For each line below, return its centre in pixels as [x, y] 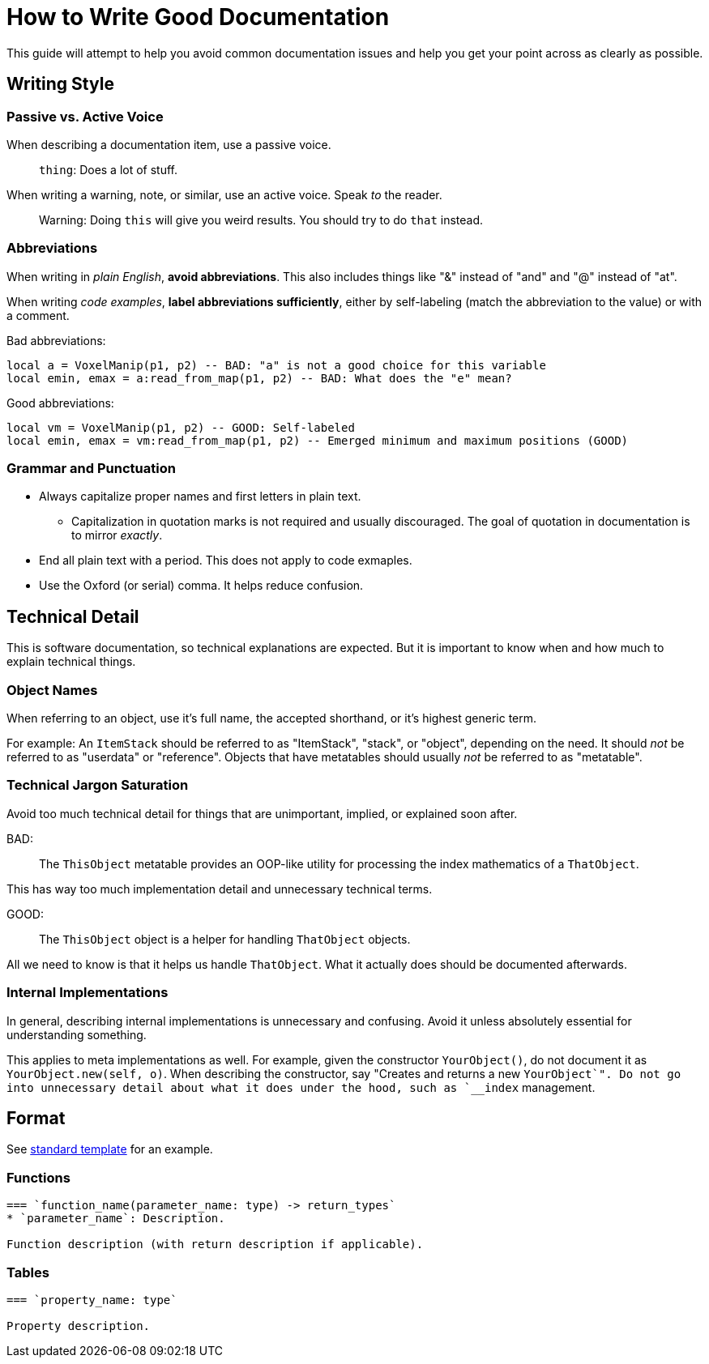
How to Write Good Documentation [198, 17]
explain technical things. [71, 662]
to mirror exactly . [117, 535]
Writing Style [60, 84]
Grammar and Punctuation [91, 469]
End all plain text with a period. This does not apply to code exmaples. [226, 561]
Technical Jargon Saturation [98, 785]
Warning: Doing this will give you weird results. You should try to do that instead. [261, 220]
